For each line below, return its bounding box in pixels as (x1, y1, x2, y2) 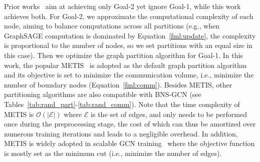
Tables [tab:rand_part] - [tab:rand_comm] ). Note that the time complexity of (4, 98, 240, 109)
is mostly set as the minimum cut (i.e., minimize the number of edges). (4, 147, 222, 158)
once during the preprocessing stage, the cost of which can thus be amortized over (4, 118, 256, 129)
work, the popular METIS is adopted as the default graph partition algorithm (4, 59, 247, 70)
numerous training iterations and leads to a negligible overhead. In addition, (4, 128, 238, 138)
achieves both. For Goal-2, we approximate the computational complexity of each (4, 10, 253, 21)
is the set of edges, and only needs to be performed (91, 108, 247, 119)
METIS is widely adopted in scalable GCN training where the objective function (4, 138, 255, 148)
